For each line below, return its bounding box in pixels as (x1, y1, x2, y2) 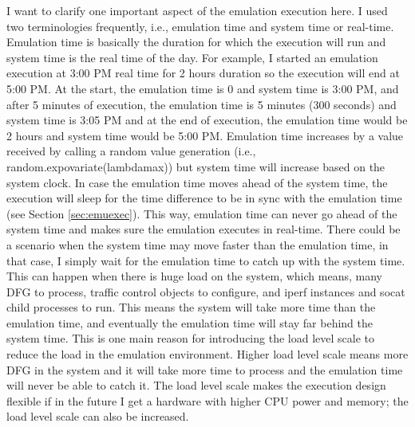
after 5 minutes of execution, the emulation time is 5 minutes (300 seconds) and (6, 96, 397, 112)
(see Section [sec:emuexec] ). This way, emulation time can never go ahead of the (6, 205, 397, 221)
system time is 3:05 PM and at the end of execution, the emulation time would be (6, 112, 408, 128)
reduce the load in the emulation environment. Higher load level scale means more (6, 346, 409, 362)
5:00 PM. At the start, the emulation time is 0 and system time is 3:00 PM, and (6, 80, 399, 96)
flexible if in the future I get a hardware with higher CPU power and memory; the (6, 392, 409, 409)
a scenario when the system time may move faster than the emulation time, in (6, 236, 389, 253)
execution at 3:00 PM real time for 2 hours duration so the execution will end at (6, 65, 400, 81)
